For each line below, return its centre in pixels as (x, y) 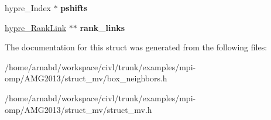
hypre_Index (28, 8)
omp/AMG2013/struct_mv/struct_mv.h (78, 109)
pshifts (74, 8)
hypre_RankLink (36, 27)
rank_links (102, 27)
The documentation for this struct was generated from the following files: (136, 47)
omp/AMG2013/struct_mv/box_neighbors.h (86, 78)
